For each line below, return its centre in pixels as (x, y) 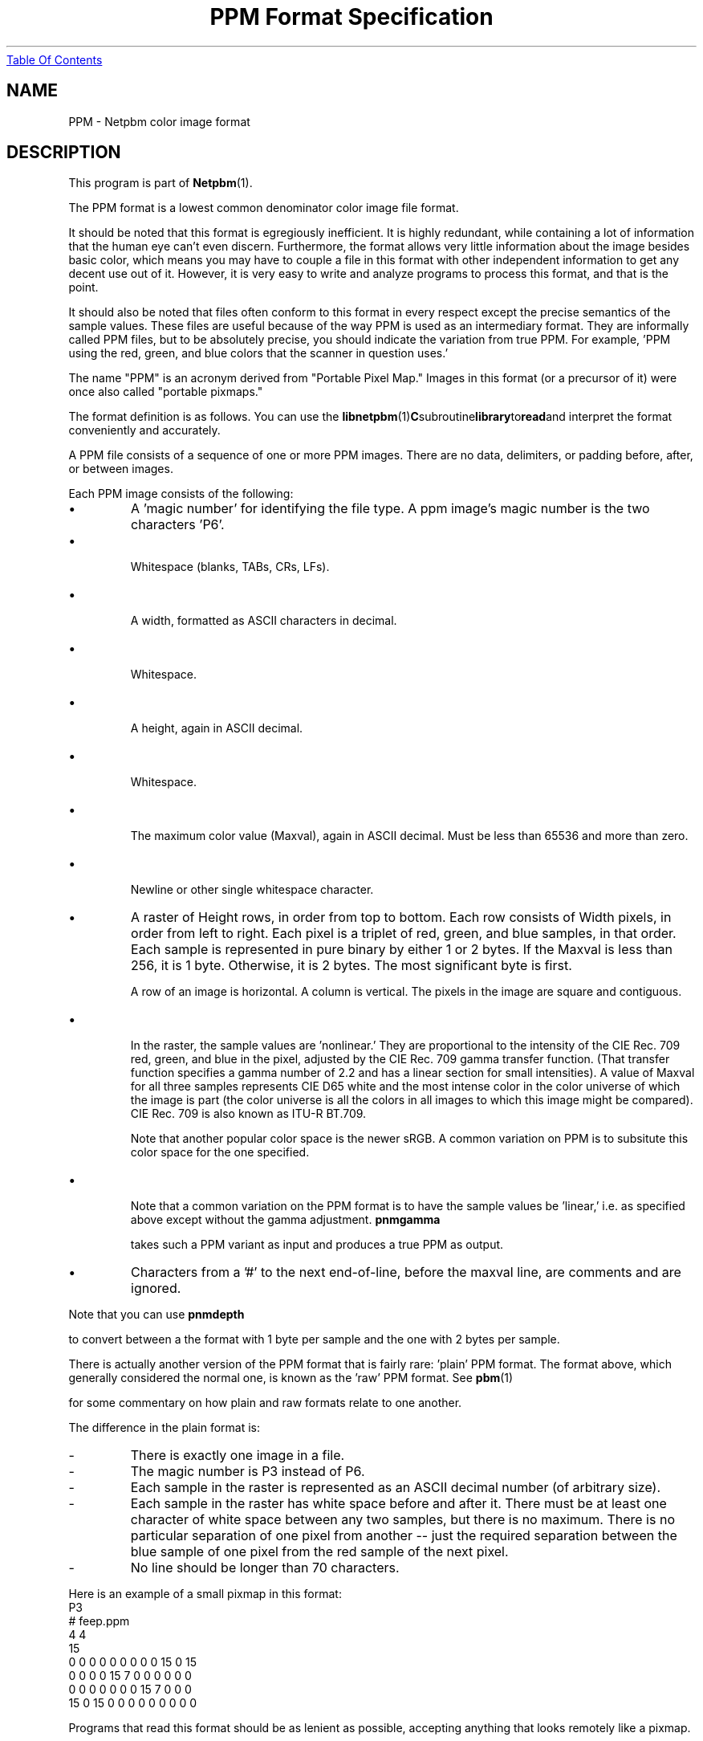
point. (83, 287)
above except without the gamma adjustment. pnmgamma (285, 1220)
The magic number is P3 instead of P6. (248, 1472)
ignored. (156, 1288)
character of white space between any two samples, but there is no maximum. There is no (402, 1520)
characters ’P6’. (178, 525)
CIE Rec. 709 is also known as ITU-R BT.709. (248, 1114)
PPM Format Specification (351, 17)
